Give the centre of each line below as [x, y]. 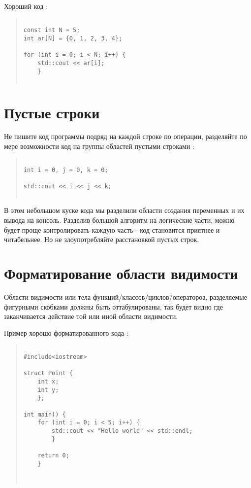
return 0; [53, 455]
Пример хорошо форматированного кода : [66, 332]
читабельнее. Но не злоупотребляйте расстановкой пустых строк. [102, 239]
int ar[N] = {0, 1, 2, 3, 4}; [73, 38]
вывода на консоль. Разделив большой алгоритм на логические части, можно [119, 220]
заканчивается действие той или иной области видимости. [91, 316]
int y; [48, 390]
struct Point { [48, 373]
